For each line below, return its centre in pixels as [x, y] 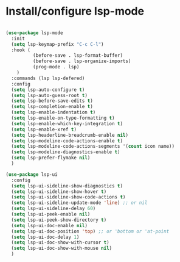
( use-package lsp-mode [34, 33]
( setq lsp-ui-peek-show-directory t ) [59, 220]
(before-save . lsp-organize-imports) [82, 61]
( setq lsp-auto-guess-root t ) [49, 95]
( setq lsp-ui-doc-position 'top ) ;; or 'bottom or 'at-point [90, 231]
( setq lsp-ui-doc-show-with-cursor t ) [61, 242]
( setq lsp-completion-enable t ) [52, 107]
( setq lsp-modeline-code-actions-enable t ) [67, 141]
